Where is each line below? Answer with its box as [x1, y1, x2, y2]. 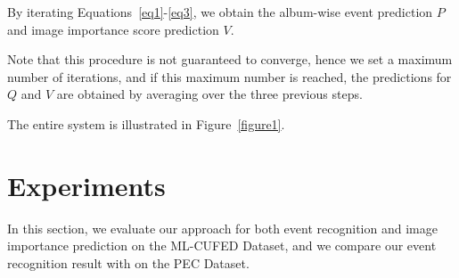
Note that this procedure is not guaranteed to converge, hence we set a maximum [7, 50, 453, 69]
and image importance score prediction [7, 20, 219, 38]
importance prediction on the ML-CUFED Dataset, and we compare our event [7, 236, 437, 255]
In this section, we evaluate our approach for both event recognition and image [7, 218, 438, 237]
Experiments [7, 167, 166, 203]
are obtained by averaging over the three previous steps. [56, 85, 363, 103]
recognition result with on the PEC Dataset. [7, 253, 250, 272]
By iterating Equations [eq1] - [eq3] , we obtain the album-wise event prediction [7, 3, 433, 20]
